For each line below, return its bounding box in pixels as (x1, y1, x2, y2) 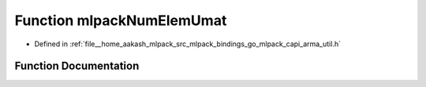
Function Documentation (14, 60, 140, 73)
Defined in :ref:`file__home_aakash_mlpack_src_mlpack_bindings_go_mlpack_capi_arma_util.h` (34, 39, 341, 49)
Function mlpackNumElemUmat (14, 12, 227, 29)
